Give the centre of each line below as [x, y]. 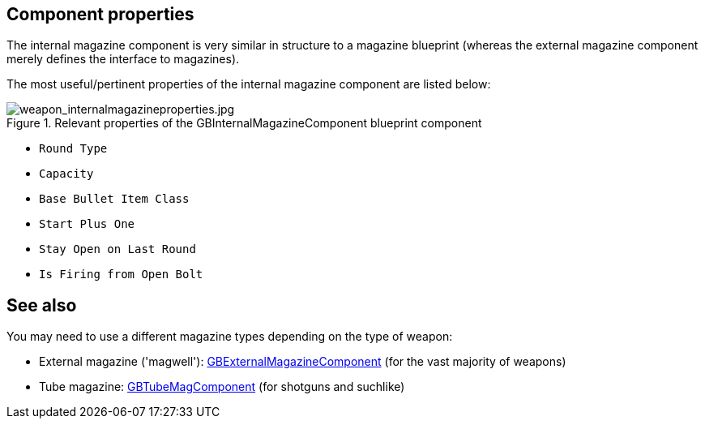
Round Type [73, 149]
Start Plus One [87, 224]
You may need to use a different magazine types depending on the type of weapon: [230, 337]
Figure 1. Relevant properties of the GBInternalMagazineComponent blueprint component [244, 123]
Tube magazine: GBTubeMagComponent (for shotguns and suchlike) [222, 387]
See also [42, 305]
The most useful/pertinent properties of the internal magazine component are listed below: [249, 84]
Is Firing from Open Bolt [121, 275]
